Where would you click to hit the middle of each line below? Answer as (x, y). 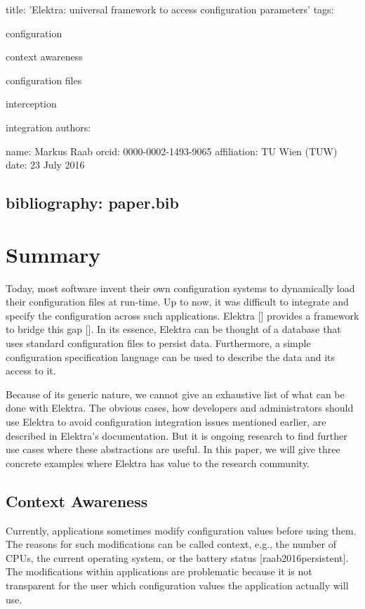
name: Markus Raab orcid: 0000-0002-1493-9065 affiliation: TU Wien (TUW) (172, 151)
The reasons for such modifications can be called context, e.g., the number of (171, 544)
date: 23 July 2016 (45, 165)
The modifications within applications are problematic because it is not (159, 571)
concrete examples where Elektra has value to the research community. (158, 463)
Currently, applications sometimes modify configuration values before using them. (181, 530)
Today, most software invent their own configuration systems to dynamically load (180, 288)
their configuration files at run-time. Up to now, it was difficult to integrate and (177, 302)
